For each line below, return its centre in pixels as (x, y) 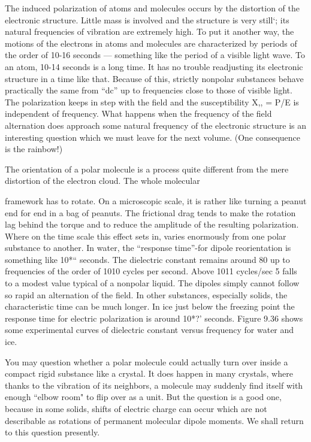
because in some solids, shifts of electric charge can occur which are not (136, 408)
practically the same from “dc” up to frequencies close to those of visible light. (149, 90)
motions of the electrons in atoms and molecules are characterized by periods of (151, 43)
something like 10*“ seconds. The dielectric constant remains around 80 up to (147, 259)
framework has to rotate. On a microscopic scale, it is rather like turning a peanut (156, 200)
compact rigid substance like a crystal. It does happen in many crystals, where (149, 373)
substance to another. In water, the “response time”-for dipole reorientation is (148, 248)
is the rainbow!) (34, 149)
